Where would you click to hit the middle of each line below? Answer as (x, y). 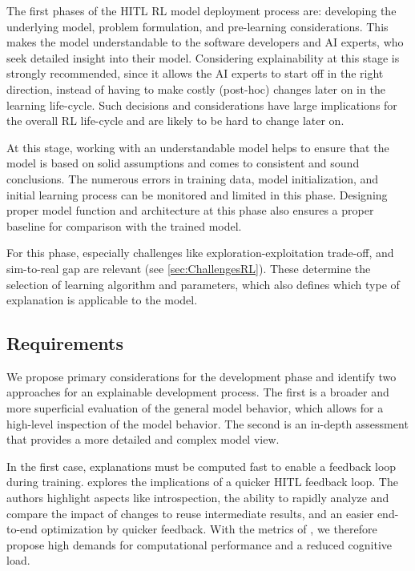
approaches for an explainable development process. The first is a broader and (198, 392)
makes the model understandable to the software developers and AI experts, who (205, 42)
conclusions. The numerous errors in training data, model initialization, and (193, 178)
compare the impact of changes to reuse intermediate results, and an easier (190, 513)
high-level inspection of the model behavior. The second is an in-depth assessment (207, 423)
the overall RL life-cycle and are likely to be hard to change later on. (175, 121)
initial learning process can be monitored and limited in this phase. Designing (197, 194)
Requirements (65, 343)
